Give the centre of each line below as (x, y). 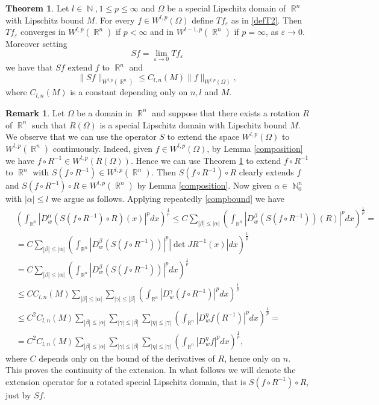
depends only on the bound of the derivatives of (127, 358)
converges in (43, 32)
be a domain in (105, 112)
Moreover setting (36, 44)
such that (49, 124)
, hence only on (252, 358)
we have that (29, 67)
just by (18, 394)
